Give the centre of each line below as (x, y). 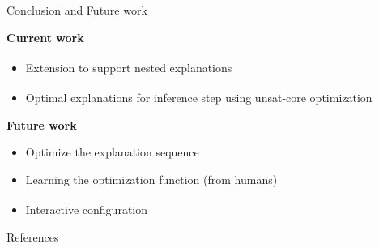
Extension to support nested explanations (129, 67)
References (33, 236)
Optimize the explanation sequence (112, 152)
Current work (45, 37)
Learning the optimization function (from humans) (151, 179)
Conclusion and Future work (77, 10)
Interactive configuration (87, 210)
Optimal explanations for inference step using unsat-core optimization (199, 98)
